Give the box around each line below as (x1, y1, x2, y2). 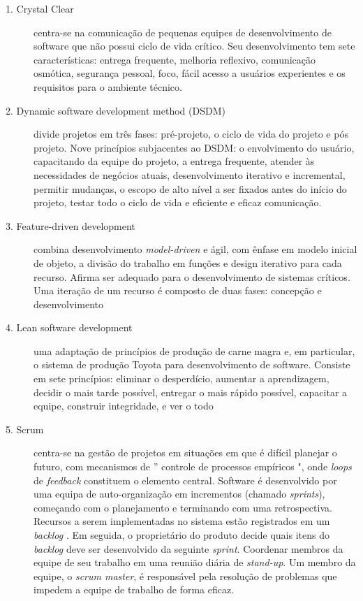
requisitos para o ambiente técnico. (34, 79, 182, 94)
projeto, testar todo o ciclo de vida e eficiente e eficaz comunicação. (34, 195, 322, 210)
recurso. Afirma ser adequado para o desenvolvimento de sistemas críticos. (34, 269, 350, 284)
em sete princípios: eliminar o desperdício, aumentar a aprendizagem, (34, 371, 329, 386)
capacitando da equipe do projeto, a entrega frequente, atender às (34, 154, 315, 168)
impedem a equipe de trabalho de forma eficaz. (34, 582, 235, 597)
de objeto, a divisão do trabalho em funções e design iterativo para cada (34, 255, 342, 270)
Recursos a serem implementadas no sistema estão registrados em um (34, 514, 330, 528)
